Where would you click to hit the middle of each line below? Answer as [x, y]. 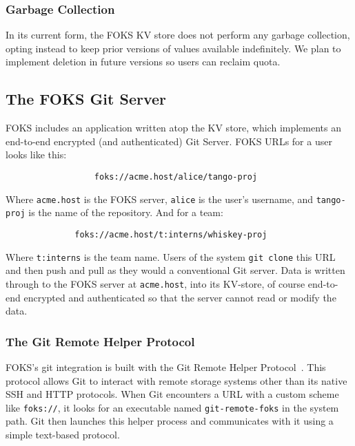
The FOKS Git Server [86, 99]
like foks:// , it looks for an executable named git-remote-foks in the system [172, 407]
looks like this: [36, 155]
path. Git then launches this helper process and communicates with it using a [170, 421]
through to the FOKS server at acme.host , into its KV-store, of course [155, 283]
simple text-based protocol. [63, 434]
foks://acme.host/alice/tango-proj [176, 177]
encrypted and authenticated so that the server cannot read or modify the [180, 297]
